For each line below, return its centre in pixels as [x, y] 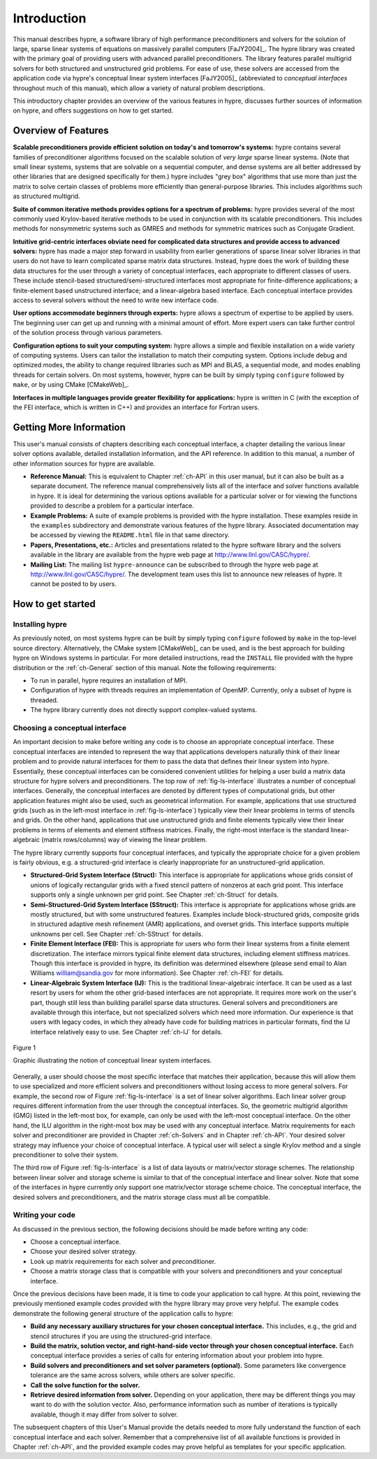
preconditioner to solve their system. [66, 1155]
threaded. [44, 700]
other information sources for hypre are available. [84, 463]
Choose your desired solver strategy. [84, 1251]
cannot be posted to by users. [73, 584]
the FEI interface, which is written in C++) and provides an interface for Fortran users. [136, 407]
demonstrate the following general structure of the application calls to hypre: [123, 1313]
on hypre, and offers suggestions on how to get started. [93, 111]
